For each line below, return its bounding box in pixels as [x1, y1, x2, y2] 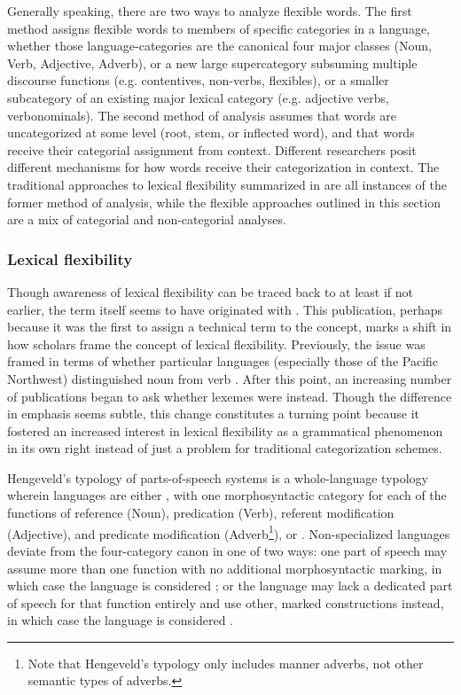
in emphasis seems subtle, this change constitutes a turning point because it [7, 404, 420, 423]
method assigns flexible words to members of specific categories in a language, [7, 19, 430, 37]
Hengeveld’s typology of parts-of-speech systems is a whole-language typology [7, 468, 428, 487]
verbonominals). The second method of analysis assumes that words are [7, 105, 396, 124]
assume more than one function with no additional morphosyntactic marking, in [7, 558, 442, 577]
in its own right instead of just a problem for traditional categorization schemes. [7, 439, 442, 457]
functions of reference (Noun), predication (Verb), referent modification [7, 504, 395, 522]
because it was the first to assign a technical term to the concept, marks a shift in [7, 317, 452, 336]
